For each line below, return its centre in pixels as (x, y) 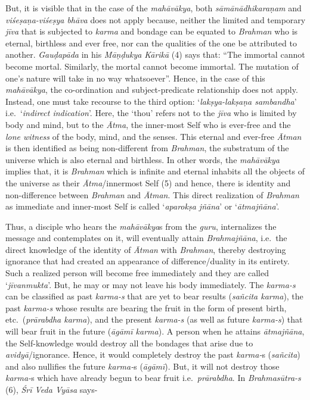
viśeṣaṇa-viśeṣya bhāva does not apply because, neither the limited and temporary (156, 19)
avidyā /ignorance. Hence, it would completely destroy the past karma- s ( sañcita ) (153, 354)
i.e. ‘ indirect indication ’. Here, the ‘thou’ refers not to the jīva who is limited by (151, 113)
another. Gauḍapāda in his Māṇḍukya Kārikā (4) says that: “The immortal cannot (155, 54)
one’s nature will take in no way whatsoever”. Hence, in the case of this (135, 78)
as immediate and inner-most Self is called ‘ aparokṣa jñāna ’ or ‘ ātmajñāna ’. (142, 206)
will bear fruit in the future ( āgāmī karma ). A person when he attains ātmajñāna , (155, 331)
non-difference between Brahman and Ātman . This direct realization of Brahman (152, 194)
